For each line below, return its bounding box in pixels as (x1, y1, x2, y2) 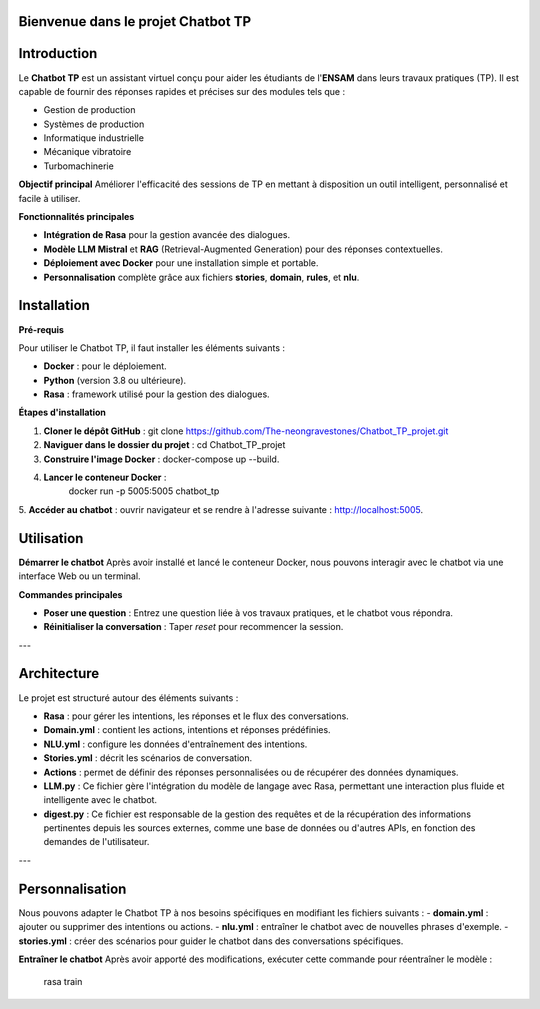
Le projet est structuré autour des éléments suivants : (18, 691, 239, 704)
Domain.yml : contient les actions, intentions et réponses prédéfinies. (43, 724, 331, 736)
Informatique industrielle (43, 132, 145, 144)
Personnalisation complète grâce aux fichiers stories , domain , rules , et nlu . (43, 271, 360, 283)
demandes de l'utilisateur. (43, 836, 150, 848)
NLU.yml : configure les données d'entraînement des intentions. (43, 738, 308, 750)
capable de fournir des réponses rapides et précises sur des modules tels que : (18, 85, 345, 97)
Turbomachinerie (43, 160, 114, 172)
